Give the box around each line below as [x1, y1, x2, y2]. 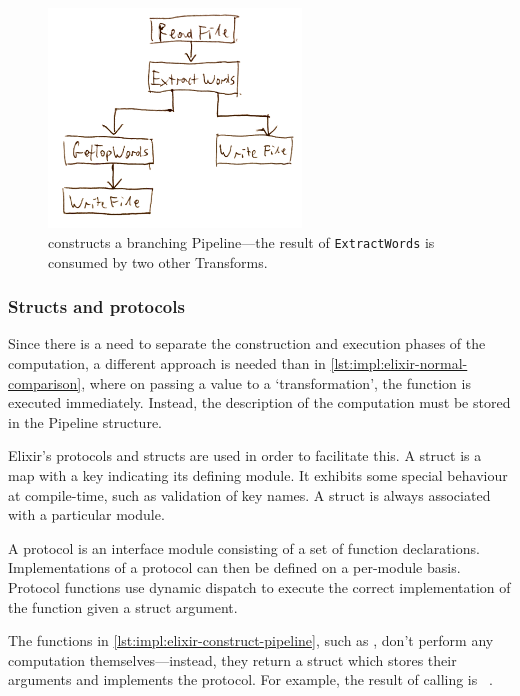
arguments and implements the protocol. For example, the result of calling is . [8, 669, 494, 690]
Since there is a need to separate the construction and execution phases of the [8, 333, 486, 354]
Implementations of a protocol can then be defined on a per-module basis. [8, 557, 461, 578]
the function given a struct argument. [8, 596, 238, 617]
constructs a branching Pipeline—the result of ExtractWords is [48, 232, 435, 253]
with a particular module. [8, 504, 165, 525]
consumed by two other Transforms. [48, 251, 268, 272]
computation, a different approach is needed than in [8, 353, 326, 374]
